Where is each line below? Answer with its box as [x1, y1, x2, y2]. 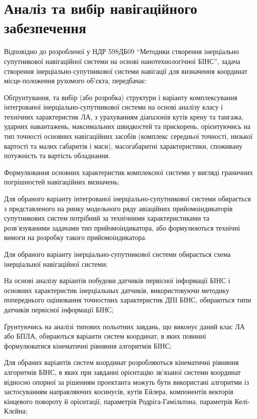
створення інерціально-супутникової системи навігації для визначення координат [4, 65, 248, 76]
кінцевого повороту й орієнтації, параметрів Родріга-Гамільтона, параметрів [4, 396, 233, 406]
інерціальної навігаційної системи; [4, 258, 108, 269]
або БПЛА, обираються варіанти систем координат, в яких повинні [4, 331, 206, 341]
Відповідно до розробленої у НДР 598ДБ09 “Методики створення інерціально [4, 46, 239, 57]
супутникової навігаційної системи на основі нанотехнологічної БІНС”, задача [4, 56, 240, 66]
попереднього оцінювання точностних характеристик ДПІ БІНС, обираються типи [4, 295, 251, 305]
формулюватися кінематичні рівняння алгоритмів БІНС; [4, 340, 172, 351]
